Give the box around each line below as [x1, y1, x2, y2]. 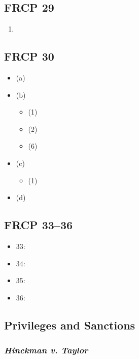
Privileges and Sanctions [4, 317, 135, 333]
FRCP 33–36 [4, 217, 73, 233]
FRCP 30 [4, 48, 54, 64]
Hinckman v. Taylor [4, 344, 88, 356]
